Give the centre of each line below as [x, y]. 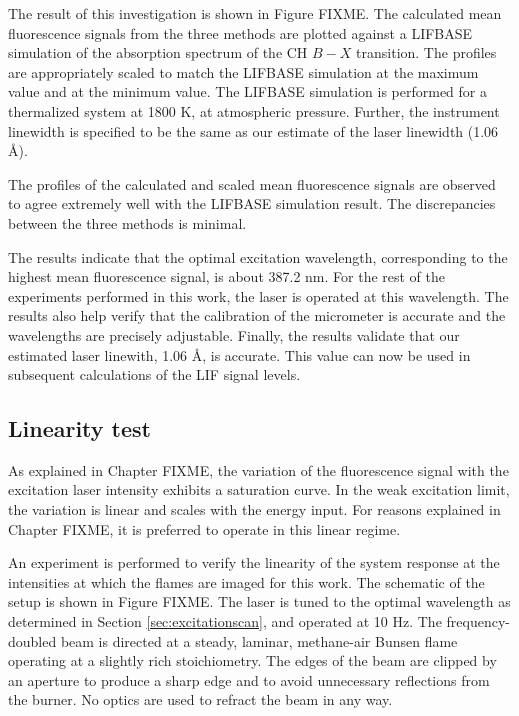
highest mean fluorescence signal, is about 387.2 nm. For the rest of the [227, 276]
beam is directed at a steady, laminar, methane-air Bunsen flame [259, 640]
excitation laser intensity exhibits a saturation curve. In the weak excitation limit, [259, 489]
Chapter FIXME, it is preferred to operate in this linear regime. [204, 528]
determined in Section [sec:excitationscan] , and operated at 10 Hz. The [225, 621]
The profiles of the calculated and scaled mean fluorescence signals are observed [252, 183]
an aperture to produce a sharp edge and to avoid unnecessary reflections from [249, 679]
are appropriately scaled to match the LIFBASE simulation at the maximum [243, 71]
